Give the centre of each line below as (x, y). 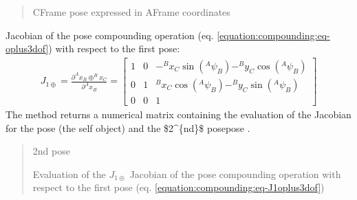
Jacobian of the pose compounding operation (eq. (110, 35)
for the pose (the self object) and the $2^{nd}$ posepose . (128, 127)
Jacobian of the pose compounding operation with (235, 174)
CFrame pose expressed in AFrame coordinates (131, 12)
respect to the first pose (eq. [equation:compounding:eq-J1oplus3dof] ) (178, 187)
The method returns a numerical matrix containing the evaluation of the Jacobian (178, 114)
